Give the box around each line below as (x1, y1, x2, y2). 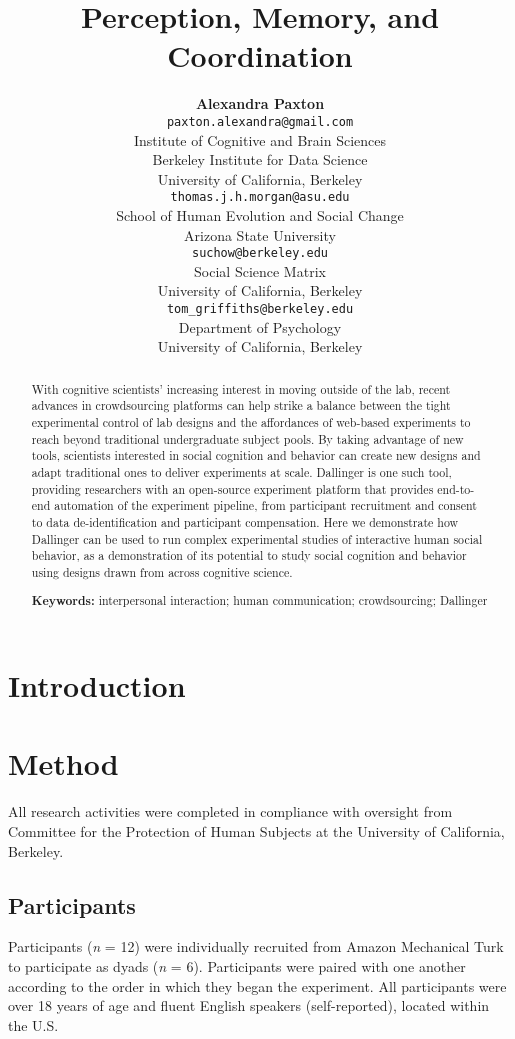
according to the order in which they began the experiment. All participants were (8, 975, 507, 996)
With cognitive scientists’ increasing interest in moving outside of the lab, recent (31, 380, 451, 397)
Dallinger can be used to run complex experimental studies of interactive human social (31, 530, 483, 547)
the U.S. (8, 1014, 59, 1035)
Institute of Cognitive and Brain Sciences (134, 129, 386, 150)
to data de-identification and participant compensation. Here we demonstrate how (31, 513, 459, 530)
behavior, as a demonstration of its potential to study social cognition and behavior (31, 547, 467, 564)
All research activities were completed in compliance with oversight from (8, 801, 453, 822)
